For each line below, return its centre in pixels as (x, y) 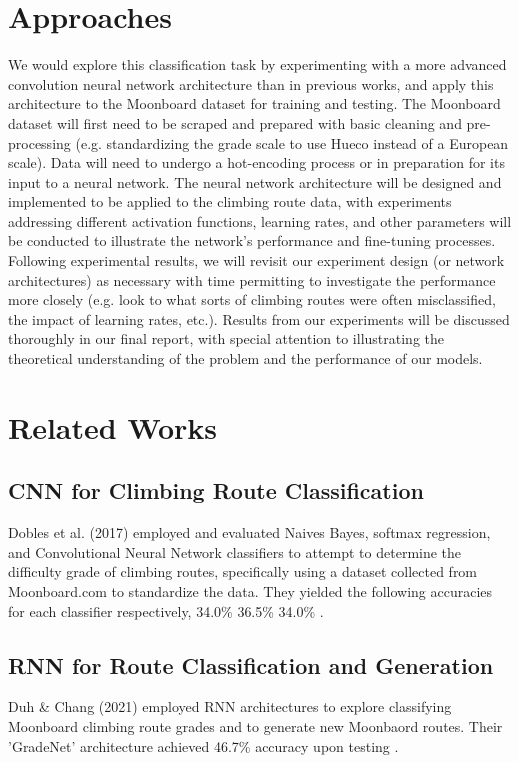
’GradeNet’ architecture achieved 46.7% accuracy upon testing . (203, 745)
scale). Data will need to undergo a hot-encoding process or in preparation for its (256, 162)
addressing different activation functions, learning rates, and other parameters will (260, 220)
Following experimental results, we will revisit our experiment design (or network (256, 260)
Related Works (113, 426)
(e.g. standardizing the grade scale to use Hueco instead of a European (292, 142)
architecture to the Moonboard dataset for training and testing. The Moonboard (254, 103)
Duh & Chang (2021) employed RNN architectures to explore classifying (230, 706)
